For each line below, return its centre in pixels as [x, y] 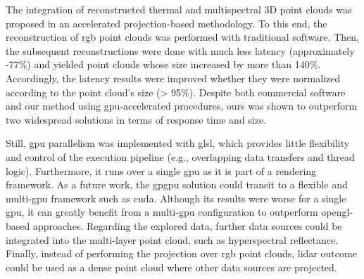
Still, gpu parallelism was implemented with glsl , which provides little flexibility [178, 143]
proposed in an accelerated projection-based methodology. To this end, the [167, 23]
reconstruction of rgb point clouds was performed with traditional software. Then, [182, 37]
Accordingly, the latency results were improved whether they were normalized [173, 78]
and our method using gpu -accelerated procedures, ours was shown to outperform [182, 106]
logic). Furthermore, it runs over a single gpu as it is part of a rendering [161, 170]
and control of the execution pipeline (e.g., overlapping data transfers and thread [180, 156]
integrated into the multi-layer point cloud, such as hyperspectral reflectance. [172, 239]
